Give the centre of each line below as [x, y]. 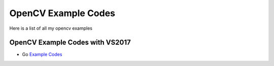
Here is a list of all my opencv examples [51, 28]
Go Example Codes [42, 54]
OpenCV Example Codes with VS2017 [70, 43]
